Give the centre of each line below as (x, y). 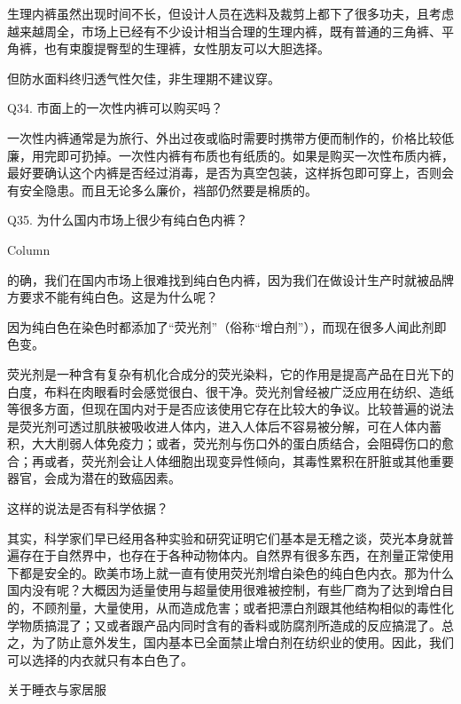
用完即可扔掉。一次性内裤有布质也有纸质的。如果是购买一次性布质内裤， (242, 155)
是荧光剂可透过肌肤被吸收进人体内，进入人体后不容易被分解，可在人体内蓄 (224, 426)
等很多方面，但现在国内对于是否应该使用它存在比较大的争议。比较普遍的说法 (230, 409)
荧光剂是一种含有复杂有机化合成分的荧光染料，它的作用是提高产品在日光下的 (230, 373)
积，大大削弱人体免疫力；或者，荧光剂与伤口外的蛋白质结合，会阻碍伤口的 (224, 443)
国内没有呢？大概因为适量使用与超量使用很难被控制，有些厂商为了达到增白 (224, 590)
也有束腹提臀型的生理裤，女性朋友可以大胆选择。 (187, 48)
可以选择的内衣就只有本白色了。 (100, 659)
